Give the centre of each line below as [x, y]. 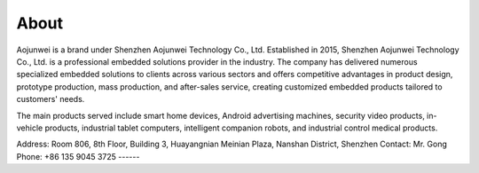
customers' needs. [51, 99]
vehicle [30, 128]
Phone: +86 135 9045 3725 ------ [78, 156]
